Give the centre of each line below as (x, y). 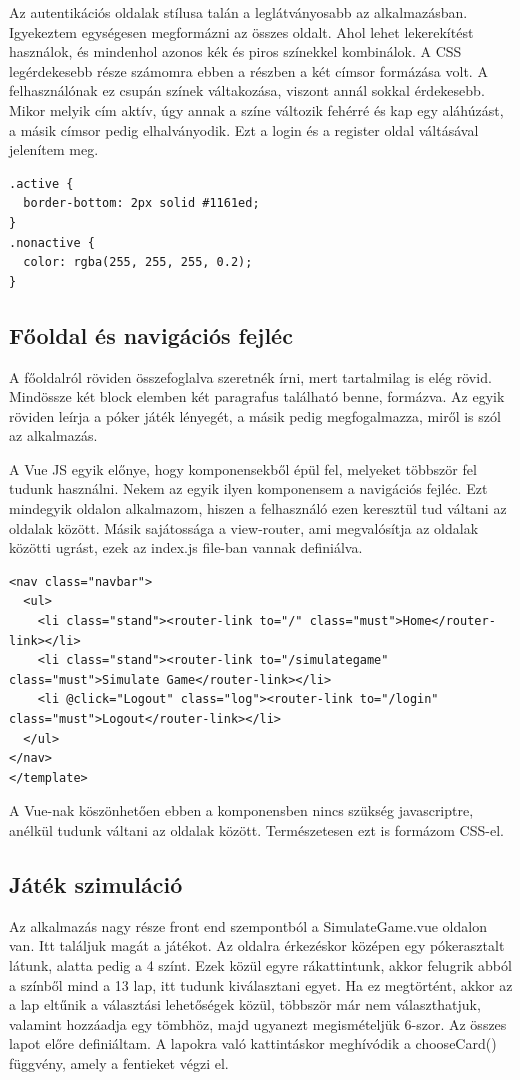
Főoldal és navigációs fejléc (151, 334)
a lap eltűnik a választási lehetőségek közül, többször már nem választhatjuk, (245, 1004)
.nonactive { (52, 242)
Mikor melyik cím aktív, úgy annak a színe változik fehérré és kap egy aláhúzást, (256, 109)
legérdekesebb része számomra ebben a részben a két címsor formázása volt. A (248, 70)
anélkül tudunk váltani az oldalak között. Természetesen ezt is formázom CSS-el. (256, 829)
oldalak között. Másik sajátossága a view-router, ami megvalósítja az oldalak (244, 527)
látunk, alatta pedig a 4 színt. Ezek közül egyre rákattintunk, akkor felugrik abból (260, 964)
